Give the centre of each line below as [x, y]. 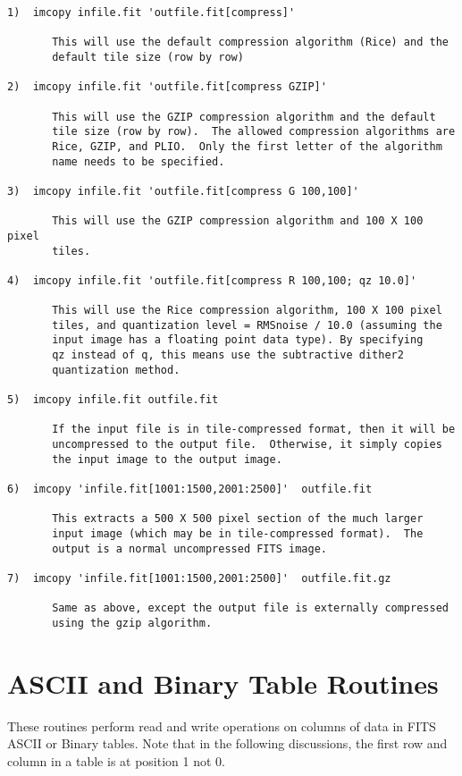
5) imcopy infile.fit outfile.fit [113, 400]
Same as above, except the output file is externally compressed [250, 608]
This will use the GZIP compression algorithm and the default [244, 117]
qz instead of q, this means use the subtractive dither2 [228, 355]
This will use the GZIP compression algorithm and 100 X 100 [238, 221]
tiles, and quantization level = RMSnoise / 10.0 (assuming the [247, 325]
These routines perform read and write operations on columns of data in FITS [222, 725]
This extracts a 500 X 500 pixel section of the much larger [238, 519]
